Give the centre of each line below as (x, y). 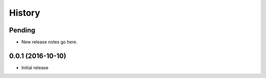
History (25, 13)
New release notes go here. (50, 42)
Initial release (35, 67)
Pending (22, 30)
